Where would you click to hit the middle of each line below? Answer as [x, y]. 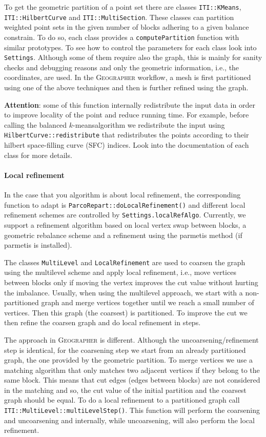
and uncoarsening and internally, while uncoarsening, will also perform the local [129, 420]
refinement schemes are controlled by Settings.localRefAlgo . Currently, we [125, 215]
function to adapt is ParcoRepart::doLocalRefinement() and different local [125, 204]
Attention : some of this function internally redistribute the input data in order [130, 104]
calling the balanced [36, 124]
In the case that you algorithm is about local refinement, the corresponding [122, 195]
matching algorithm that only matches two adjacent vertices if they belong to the [132, 370]
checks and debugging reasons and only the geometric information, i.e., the [122, 67]
